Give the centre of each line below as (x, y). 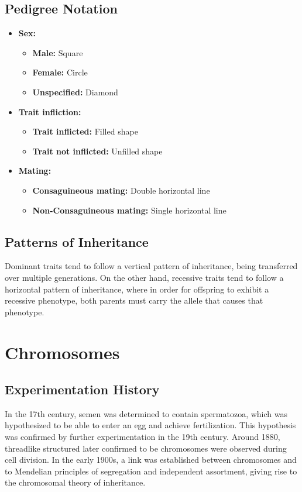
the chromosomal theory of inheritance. (75, 482)
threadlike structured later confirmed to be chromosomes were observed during (146, 448)
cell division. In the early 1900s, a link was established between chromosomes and (151, 460)
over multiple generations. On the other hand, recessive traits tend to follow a (144, 277)
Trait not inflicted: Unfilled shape (97, 151)
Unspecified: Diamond (75, 92)
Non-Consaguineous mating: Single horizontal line (129, 210)
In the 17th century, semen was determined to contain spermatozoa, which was (146, 413)
